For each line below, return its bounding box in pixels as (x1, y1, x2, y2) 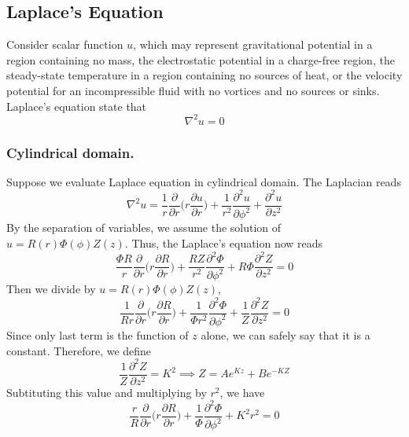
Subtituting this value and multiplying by (6, 384, 207, 400)
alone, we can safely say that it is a (201, 326, 370, 343)
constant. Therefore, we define (6, 342, 152, 358)
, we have (219, 384, 265, 400)
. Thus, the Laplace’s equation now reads (124, 234, 323, 251)
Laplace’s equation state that (6, 97, 147, 114)
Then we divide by (6, 281, 96, 297)
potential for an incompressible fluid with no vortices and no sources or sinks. (6, 82, 380, 98)
